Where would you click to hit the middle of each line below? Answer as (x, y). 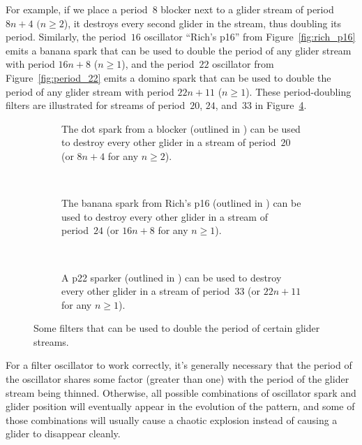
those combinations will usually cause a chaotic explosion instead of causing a (172, 420)
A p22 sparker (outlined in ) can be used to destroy (172, 277)
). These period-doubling (299, 91)
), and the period (158, 64)
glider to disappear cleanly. (63, 433)
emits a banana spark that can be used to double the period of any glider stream (179, 50)
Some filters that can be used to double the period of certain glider (177, 328)
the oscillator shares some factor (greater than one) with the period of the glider (178, 379)
